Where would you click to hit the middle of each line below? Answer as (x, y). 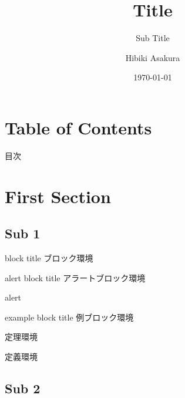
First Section (58, 196)
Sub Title (153, 38)
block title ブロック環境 (49, 258)
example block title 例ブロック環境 (69, 317)
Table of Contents (78, 127)
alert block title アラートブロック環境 (75, 277)
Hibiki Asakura (153, 57)
